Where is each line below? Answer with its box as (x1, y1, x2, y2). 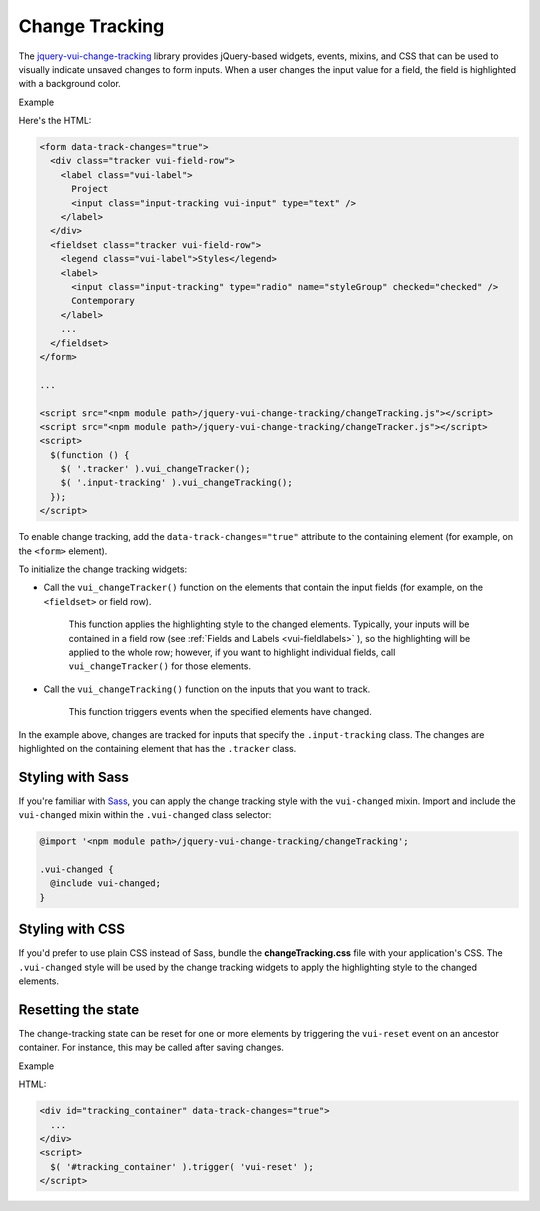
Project (71, 183, 109, 195)
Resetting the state (18, 1001, 140, 1018)
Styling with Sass (18, 768, 130, 785)
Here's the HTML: (18, 115, 92, 127)
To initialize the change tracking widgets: (18, 563, 188, 575)
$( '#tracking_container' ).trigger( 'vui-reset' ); (50, 1161, 314, 1172)
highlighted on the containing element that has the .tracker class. (18, 742, 297, 754)
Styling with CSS (18, 921, 125, 938)
